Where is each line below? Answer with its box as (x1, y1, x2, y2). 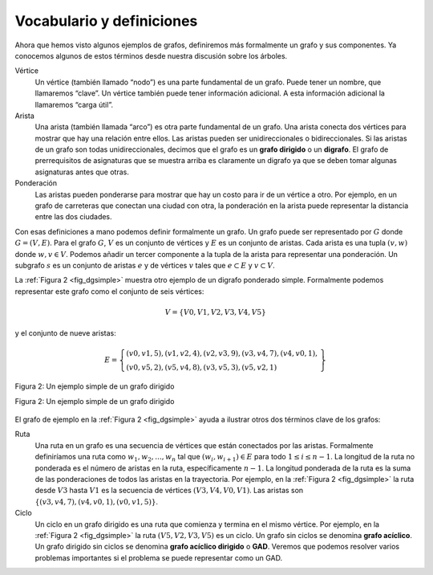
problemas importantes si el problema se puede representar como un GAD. (34, 553, 283, 562)
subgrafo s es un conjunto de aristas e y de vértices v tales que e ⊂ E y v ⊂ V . (14, 260, 276, 270)
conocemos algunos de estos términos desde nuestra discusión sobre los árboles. (14, 51, 288, 60)
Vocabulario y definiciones (14, 12, 198, 30)
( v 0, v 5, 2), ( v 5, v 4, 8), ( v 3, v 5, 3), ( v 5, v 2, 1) (126, 362, 277, 372)
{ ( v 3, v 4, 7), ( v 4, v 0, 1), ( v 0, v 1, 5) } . (34, 496, 159, 506)
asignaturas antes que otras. (34, 167, 130, 177)
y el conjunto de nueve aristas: (14, 328, 116, 338)
